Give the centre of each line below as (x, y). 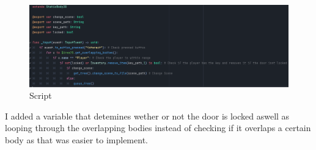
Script (41, 95)
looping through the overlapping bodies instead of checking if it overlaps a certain (158, 128)
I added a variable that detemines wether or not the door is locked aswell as (147, 116)
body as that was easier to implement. (76, 140)
